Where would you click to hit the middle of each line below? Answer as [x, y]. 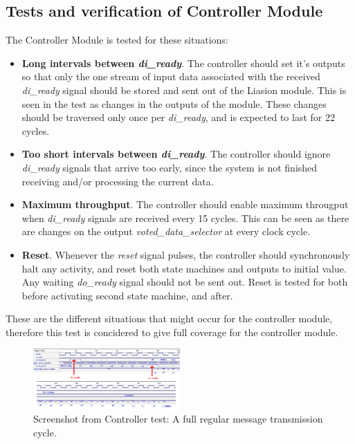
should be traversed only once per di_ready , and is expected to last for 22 [178, 117]
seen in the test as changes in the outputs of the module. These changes [174, 103]
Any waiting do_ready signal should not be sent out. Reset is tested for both [185, 282]
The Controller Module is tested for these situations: [117, 40]
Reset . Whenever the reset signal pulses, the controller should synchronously [186, 254]
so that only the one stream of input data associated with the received [171, 76]
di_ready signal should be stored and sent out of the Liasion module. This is [184, 90]
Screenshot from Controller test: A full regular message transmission [178, 419]
